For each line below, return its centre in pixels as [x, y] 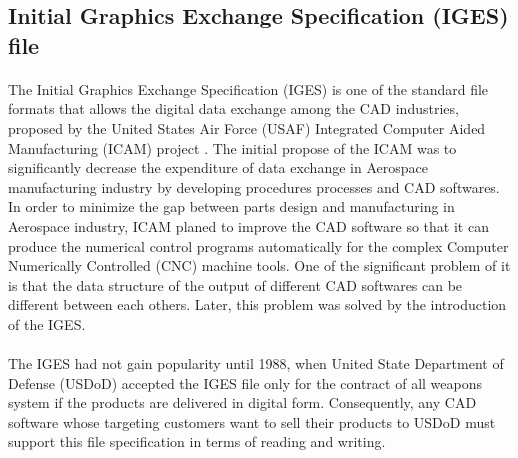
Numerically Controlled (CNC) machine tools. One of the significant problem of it [259, 265]
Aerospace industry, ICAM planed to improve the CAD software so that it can [248, 225]
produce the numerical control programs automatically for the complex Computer [258, 245]
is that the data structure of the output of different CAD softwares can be [235, 284]
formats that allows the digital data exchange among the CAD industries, [233, 108]
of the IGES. [47, 323]
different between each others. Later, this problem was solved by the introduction [257, 304]
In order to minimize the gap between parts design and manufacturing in [231, 206]
